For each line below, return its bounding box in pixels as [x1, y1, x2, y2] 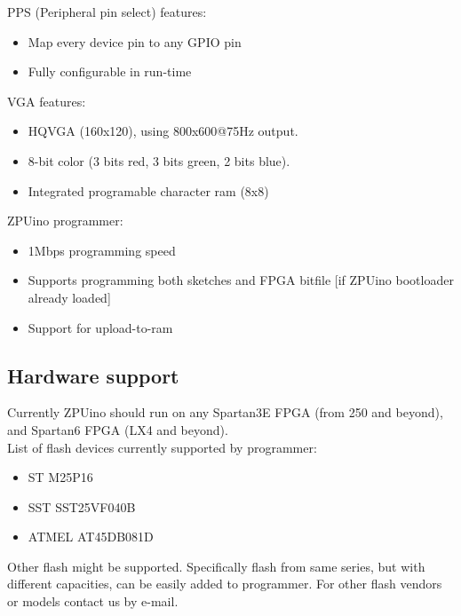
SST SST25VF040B [28, 497, 136, 516]
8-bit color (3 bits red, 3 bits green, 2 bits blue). [28, 151, 290, 170]
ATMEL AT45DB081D [28, 527, 154, 546]
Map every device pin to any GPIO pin [28, 32, 242, 51]
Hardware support [7, 361, 179, 389]
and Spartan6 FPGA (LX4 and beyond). [7, 420, 228, 438]
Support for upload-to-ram [28, 318, 173, 336]
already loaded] [28, 288, 111, 306]
